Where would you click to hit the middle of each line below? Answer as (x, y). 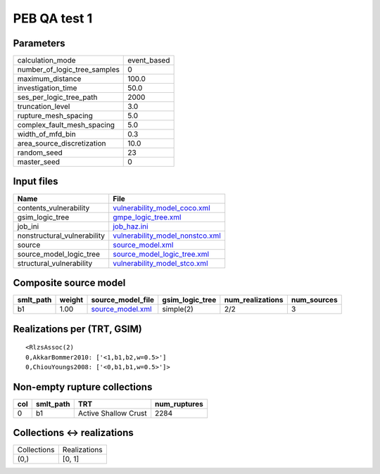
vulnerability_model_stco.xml (160, 263)
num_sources (314, 300)
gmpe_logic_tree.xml (147, 217)
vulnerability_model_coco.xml (161, 207)
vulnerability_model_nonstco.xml (167, 236)
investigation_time (47, 88)
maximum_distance (49, 79)
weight (71, 300)
